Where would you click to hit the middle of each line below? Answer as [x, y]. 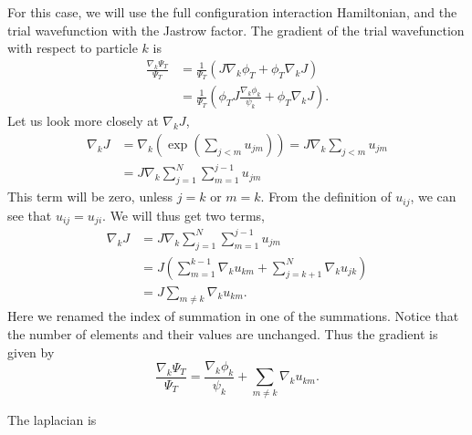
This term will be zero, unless [90, 197]
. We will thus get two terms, [184, 215]
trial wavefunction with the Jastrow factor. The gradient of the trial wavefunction [236, 30]
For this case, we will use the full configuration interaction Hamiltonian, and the [232, 12]
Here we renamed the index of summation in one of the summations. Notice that [233, 316]
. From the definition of [326, 197]
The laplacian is [52, 419]
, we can [433, 197]
